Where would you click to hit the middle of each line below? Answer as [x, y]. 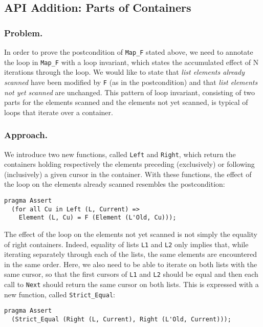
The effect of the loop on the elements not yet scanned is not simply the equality [131, 234]
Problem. [24, 32]
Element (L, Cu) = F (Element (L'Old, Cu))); [97, 218]
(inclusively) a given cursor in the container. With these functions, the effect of [128, 174]
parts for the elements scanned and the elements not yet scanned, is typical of [126, 102]
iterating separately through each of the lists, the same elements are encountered [131, 254]
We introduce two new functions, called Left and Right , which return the [120, 154]
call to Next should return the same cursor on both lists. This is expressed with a [131, 284]
